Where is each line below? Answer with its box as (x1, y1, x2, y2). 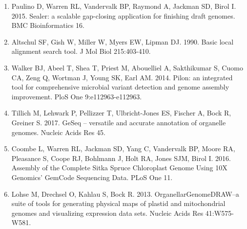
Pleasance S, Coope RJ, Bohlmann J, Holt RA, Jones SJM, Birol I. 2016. (11, 153, 231, 163)
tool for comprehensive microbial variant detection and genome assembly (11, 82, 229, 92)
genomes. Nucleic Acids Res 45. (11, 127, 105, 137)
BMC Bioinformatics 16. (11, 20, 84, 30)
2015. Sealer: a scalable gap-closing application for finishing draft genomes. (11, 10, 235, 21)
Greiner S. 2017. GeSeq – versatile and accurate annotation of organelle (11, 117, 226, 127)
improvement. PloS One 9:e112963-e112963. (11, 91, 142, 101)
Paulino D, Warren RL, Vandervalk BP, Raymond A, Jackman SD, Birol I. (11, 1, 236, 11)
